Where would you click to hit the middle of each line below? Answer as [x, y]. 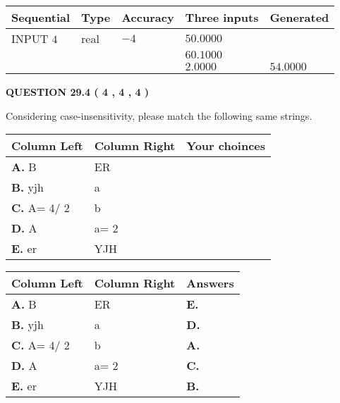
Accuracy [148, 17]
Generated [299, 17]
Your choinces [226, 146]
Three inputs [222, 17]
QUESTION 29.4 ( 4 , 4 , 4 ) [78, 92]
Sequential [41, 17]
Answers [210, 283]
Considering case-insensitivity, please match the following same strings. [159, 115]
